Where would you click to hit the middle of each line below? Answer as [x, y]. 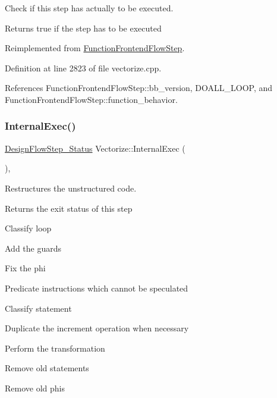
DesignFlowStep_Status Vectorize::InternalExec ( [95, 148]
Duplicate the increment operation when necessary [97, 328]
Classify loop [28, 228]
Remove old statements [47, 368]
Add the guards [33, 248]
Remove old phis [35, 388]
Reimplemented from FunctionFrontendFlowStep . [95, 48]
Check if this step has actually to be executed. [89, 8]
